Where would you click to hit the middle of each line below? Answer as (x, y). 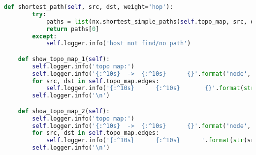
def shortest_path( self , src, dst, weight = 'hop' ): (89, 7)
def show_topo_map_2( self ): (64, 111)
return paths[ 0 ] (73, 29)
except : (45, 36)
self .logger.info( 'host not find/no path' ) (118, 44)
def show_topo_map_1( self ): (64, 59)
